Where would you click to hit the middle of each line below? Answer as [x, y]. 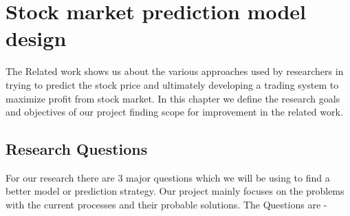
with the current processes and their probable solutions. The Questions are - [166, 205]
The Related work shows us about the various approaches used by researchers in [175, 71]
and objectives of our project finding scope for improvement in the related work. [174, 112]
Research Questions [77, 149]
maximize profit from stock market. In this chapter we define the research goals [173, 98]
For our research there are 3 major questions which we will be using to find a [168, 177]
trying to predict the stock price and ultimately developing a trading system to [172, 84]
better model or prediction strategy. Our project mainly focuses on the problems [175, 191]
